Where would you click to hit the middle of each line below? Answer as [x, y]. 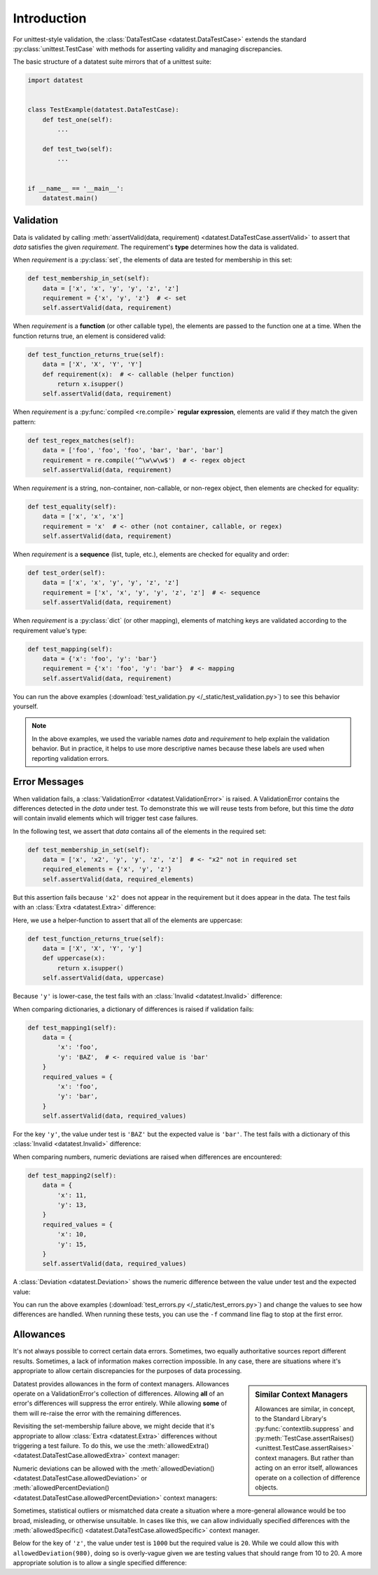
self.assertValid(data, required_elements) [118, 879]
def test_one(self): [78, 120]
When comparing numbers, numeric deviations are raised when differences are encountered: [147, 1156]
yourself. [26, 707]
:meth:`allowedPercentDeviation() [61, 1488]
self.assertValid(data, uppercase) [103, 978]
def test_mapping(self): [70, 649]
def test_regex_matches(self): [82, 440]
